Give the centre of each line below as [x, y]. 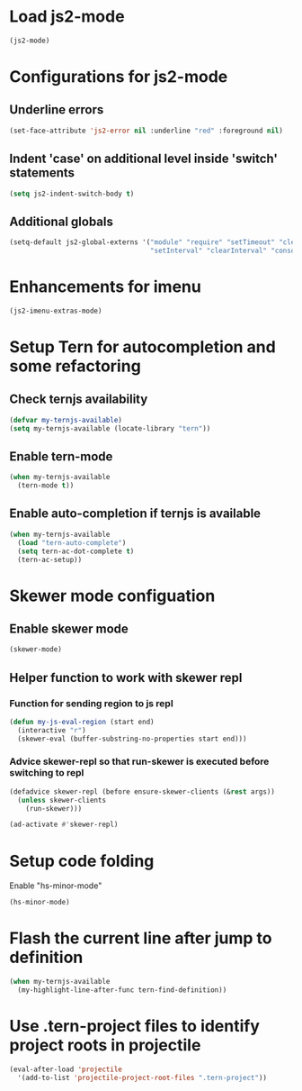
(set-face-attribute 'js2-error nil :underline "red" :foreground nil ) [146, 131]
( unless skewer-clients [62, 800]
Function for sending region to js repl [91, 703]
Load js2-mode [67, 17]
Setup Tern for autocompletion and [142, 346]
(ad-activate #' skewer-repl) [64, 825]
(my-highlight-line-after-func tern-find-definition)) [122, 990]
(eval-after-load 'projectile [66, 1069]
